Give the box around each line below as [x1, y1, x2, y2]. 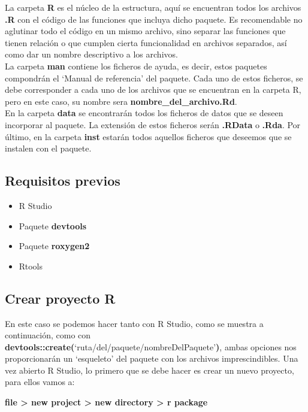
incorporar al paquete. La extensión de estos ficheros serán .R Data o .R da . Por [5, 118, 301, 131]
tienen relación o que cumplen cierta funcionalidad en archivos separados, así [5, 36, 287, 49]
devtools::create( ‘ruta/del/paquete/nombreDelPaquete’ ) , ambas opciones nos [5, 340, 297, 353]
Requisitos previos [5, 171, 120, 190]
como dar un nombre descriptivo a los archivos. [5, 48, 178, 60]
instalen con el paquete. [5, 142, 92, 154]
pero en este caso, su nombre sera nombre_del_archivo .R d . [5, 95, 237, 107]
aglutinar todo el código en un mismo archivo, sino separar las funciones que [5, 25, 286, 37]
